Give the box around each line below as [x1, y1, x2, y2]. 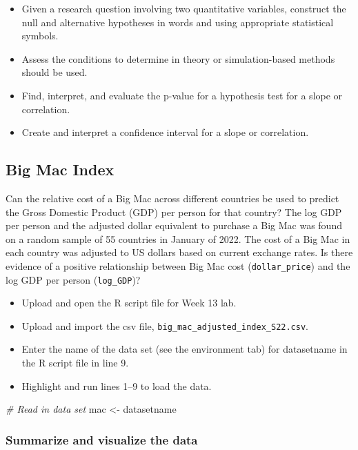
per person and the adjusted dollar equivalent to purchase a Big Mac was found [6, 218, 342, 233]
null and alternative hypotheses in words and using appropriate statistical [21, 14, 334, 29]
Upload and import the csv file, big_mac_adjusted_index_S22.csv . [21, 318, 308, 333]
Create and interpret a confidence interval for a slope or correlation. [21, 125, 309, 139]
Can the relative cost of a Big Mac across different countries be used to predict [6, 190, 339, 205]
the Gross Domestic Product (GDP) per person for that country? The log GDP [6, 204, 342, 219]
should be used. [21, 65, 88, 79]
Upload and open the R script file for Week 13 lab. [21, 295, 237, 310]
